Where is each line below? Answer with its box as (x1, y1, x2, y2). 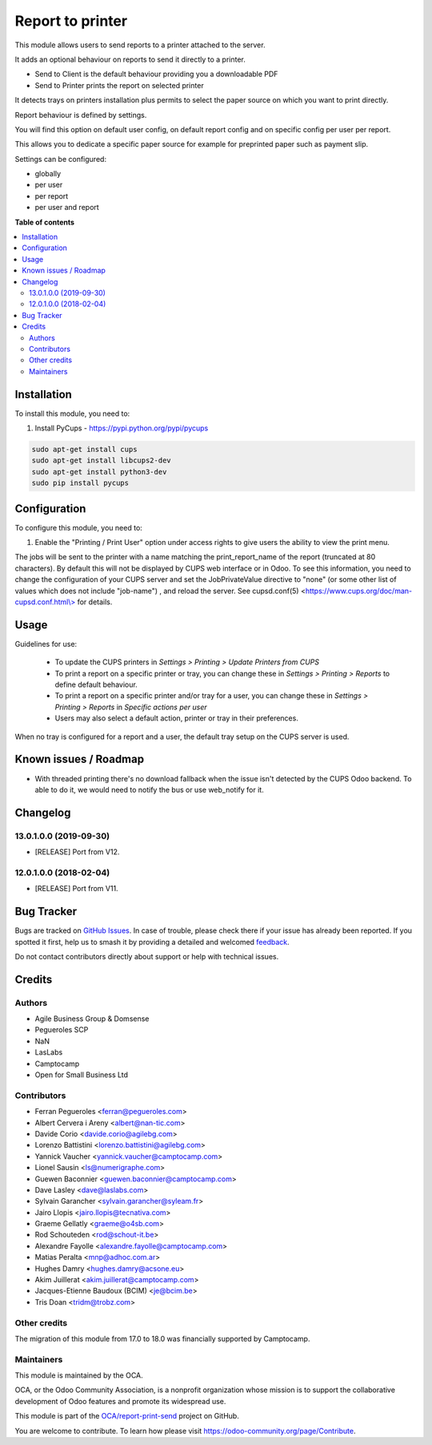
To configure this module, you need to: (14, 523, 143, 532)
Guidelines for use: (14, 639, 78, 648)
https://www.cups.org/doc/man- (305, 586, 412, 595)
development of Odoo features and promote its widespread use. (14, 1396, 226, 1406)
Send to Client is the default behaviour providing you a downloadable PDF (34, 69, 278, 79)
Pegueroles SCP (34, 1025, 89, 1035)
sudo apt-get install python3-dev (31, 467, 167, 476)
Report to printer (14, 12, 128, 30)
